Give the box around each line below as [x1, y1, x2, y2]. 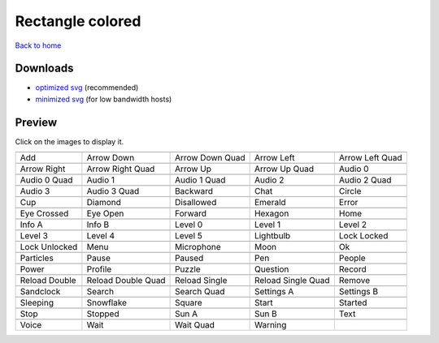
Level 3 [20, 230, 49, 242]
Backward [175, 186, 214, 197]
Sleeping [20, 297, 54, 308]
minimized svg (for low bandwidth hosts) [35, 94, 172, 104]
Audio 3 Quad [86, 186, 140, 197]
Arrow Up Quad [254, 163, 315, 174]
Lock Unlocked [20, 242, 78, 253]
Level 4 [86, 230, 115, 242]
